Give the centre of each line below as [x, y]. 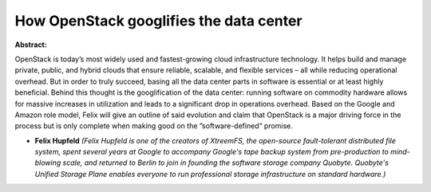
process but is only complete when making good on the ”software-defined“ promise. [154, 126]
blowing [48, 163]
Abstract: [31, 45]
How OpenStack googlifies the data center [158, 21]
